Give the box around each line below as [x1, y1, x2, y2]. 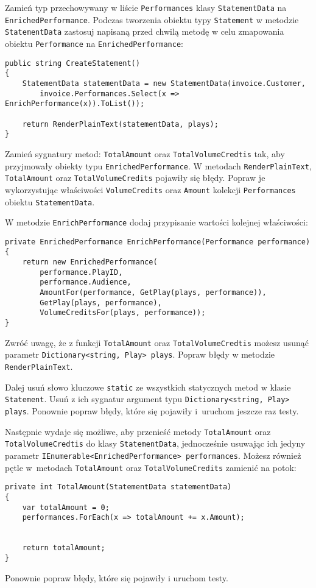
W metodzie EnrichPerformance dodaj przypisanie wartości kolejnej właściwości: [5, 216, 308, 228]
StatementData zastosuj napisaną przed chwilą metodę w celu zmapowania [5, 25, 284, 38]
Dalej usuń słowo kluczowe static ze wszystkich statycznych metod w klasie [5, 380, 291, 393]
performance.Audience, [40, 278, 132, 287]
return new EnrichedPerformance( [22, 258, 158, 267]
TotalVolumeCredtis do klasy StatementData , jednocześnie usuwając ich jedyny [5, 437, 306, 450]
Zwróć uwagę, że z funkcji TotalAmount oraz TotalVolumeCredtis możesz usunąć [5, 336, 309, 349]
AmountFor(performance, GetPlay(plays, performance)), [40, 288, 267, 297]
